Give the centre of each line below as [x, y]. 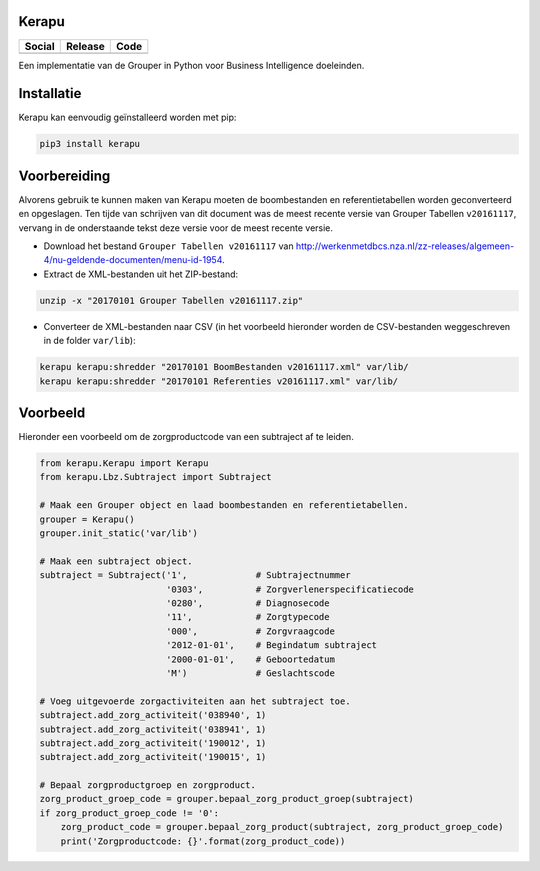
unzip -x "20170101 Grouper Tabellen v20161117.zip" [171, 300]
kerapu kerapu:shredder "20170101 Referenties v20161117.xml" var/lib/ [219, 381]
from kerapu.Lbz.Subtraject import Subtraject [155, 477]
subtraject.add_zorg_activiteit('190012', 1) [153, 743]
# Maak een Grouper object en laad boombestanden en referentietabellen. [224, 505]
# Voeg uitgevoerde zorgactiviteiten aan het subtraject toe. [195, 701]
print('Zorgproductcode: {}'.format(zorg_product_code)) [203, 841]
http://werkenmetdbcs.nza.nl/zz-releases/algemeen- [405, 246]
